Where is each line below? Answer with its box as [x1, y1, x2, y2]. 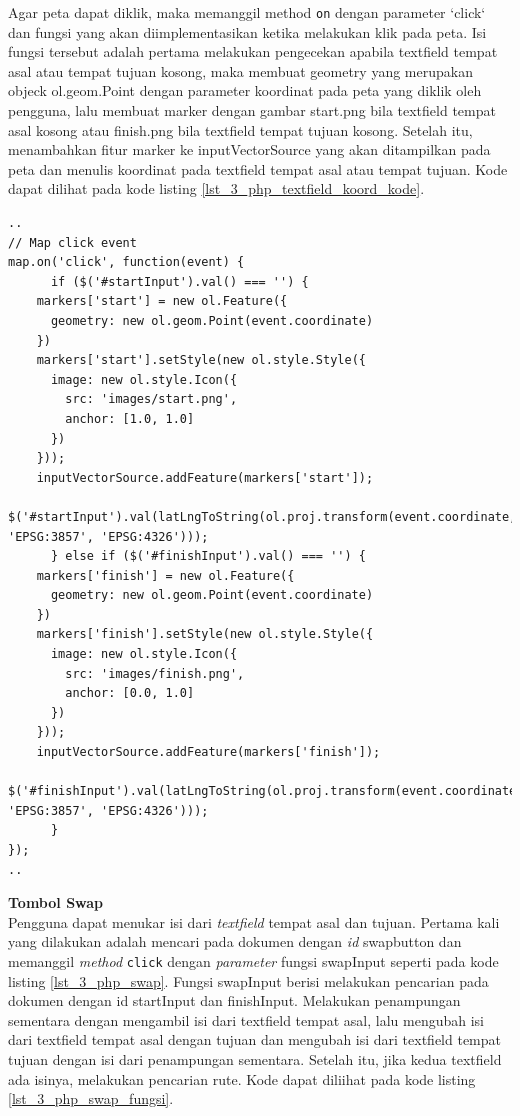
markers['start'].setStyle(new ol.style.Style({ [36, 353, 366, 368]
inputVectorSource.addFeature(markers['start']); [36, 470, 374, 485]
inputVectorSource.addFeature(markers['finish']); [36, 745, 381, 760]
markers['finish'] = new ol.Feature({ [36, 568, 295, 583]
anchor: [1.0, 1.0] [65, 411, 195, 426]
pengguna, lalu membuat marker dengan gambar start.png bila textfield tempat [8, 100, 496, 121]
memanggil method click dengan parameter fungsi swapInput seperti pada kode [8, 950, 499, 971]
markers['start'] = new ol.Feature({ [36, 294, 288, 309]
